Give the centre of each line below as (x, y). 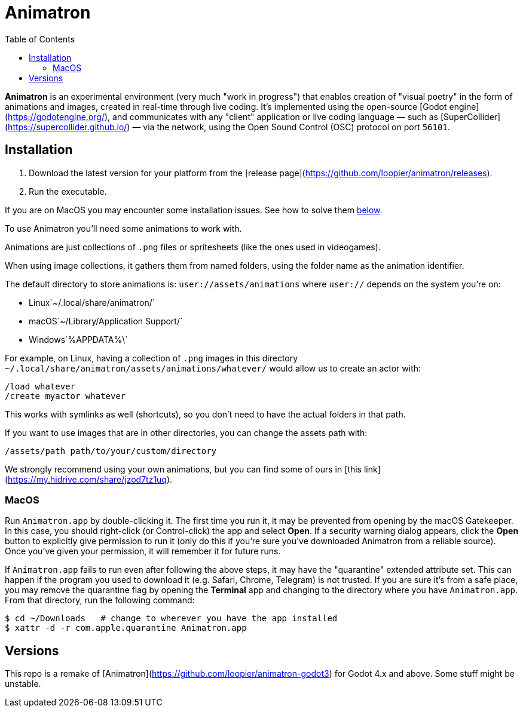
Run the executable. (68, 191)
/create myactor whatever (65, 396)
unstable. (23, 684)
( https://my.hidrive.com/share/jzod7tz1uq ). (89, 479)
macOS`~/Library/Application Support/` (106, 321)
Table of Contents (40, 39)
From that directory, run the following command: (100, 600)
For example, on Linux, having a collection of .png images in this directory (152, 358)
